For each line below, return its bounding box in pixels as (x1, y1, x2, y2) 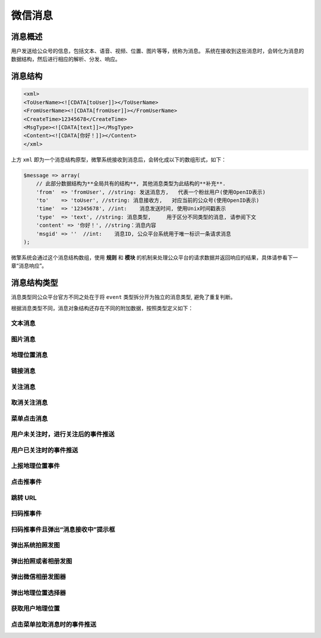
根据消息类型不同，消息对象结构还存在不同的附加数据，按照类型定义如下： (11, 304, 193, 312)
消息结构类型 (11, 278, 58, 288)
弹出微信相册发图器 (11, 572, 67, 581)
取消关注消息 (11, 399, 48, 407)
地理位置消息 (11, 351, 48, 359)
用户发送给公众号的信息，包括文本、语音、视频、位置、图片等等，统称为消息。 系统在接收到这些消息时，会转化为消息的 (11, 48, 304, 55)
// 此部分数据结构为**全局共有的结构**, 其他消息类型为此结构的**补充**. (36, 180, 226, 187)
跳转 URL (11, 493, 37, 502)
